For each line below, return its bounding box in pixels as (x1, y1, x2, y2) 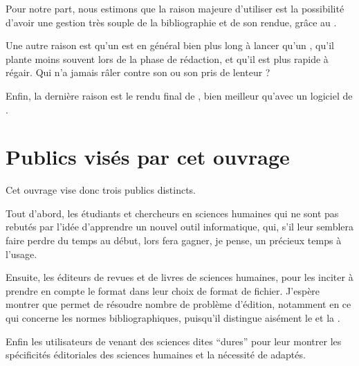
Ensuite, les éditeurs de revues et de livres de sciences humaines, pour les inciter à (6, 270, 353, 284)
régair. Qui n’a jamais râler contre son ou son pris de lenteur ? (6, 65, 270, 80)
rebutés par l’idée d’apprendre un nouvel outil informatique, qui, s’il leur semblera (6, 219, 354, 234)
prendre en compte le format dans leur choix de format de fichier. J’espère (6, 283, 320, 298)
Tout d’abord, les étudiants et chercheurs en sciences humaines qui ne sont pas (6, 205, 339, 220)
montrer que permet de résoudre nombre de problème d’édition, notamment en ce (6, 297, 351, 311)
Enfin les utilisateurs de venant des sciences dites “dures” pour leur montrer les (6, 333, 342, 348)
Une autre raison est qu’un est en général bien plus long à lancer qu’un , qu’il (6, 38, 334, 53)
